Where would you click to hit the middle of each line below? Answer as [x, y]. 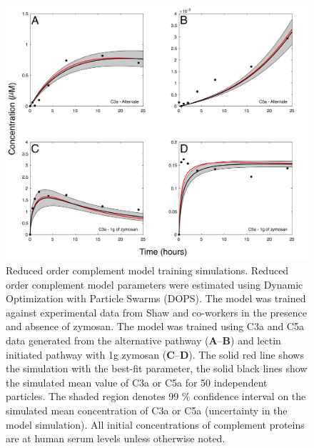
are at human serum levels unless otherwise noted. [116, 438]
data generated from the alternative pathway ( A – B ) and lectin [143, 340]
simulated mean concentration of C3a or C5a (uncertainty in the [147, 410]
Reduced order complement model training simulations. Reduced [147, 270]
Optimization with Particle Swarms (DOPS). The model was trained [156, 298]
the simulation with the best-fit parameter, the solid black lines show [157, 368]
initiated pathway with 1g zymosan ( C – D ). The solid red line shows [155, 354]
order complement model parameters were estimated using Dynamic [155, 284]
